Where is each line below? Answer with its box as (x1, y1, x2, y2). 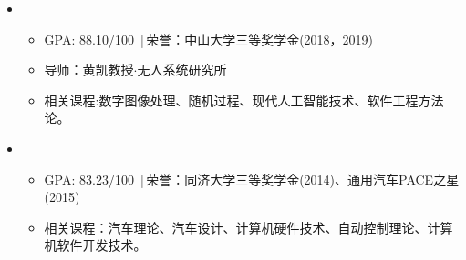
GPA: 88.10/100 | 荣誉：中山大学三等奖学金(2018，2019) (44, 29, 374, 48)
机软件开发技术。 (44, 235, 147, 255)
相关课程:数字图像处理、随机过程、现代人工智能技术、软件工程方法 (44, 90, 444, 109)
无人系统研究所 (137, 60, 227, 79)
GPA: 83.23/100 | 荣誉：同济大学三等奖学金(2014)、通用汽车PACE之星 (44, 169, 460, 188)
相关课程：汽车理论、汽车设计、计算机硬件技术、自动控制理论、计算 (44, 217, 453, 236)
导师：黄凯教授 (44, 60, 134, 79)
